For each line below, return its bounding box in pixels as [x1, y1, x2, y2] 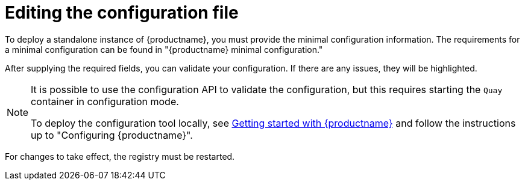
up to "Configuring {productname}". [31, 129, 193, 141]
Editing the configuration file [5, 2, 239, 23]
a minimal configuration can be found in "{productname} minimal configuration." [5, 44, 323, 55]
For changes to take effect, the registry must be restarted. [5, 151, 235, 162]
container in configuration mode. [31, 95, 179, 108]
